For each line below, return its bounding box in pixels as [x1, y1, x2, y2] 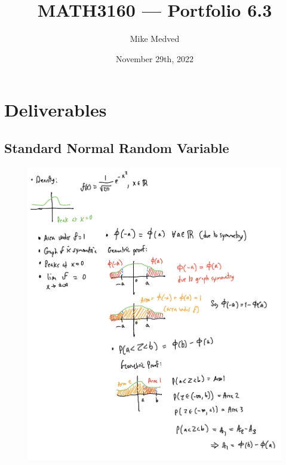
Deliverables [4, 97, 107, 122]
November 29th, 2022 [116, 52, 193, 65]
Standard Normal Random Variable [4, 138, 229, 157]
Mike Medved [130, 32, 180, 45]
